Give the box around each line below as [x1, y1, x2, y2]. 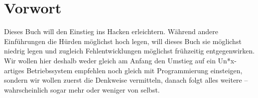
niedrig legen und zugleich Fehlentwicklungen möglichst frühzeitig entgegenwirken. [4, 46, 255, 56]
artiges [4, 65, 24, 75]
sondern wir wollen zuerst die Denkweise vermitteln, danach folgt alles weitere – [4, 75, 248, 85]
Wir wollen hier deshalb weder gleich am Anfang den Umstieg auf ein [4, 55, 216, 65]
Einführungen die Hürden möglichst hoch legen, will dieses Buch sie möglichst [4, 36, 242, 46]
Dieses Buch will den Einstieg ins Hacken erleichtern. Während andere [4, 26, 218, 37]
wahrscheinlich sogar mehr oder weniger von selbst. [4, 84, 160, 95]
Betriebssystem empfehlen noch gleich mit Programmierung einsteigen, [26, 65, 243, 75]
